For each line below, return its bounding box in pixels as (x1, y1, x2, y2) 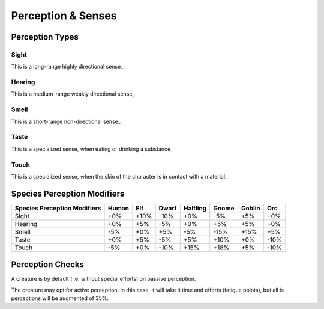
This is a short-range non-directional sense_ (11, 118, 121, 125)
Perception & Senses (11, 9, 117, 22)
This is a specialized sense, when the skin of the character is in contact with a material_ (11, 173, 228, 180)
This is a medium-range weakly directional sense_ (11, 90, 135, 97)
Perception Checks (11, 259, 84, 270)
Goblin (241, 204, 260, 212)
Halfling (183, 204, 207, 212)
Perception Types (11, 32, 79, 42)
